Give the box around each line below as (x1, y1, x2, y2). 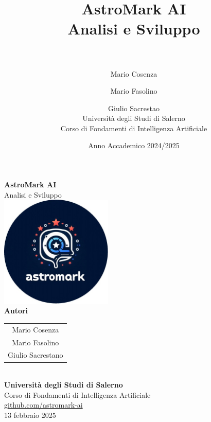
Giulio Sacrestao (108, 102, 160, 113)
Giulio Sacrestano (8, 349, 63, 360)
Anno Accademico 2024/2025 (88, 140, 180, 151)
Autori (4, 305, 28, 316)
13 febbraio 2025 (4, 409, 56, 420)
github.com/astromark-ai (4, 399, 83, 410)
